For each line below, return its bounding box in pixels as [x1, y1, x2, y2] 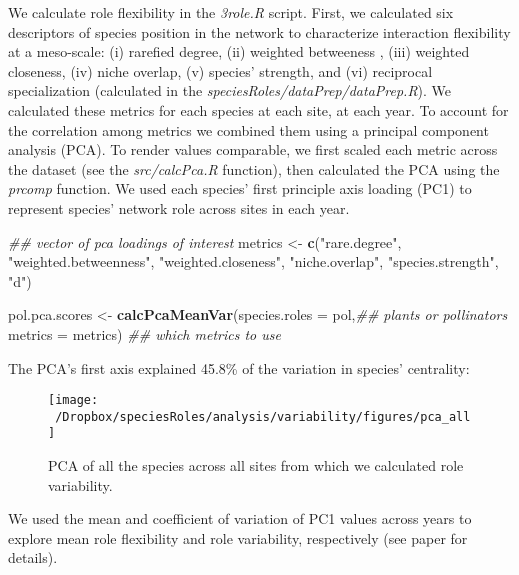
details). [8, 547, 58, 568]
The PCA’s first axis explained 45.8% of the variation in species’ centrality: [8, 357, 470, 378]
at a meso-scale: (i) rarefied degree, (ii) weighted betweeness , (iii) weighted [8, 41, 470, 62]
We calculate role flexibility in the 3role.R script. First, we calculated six [8, 2, 454, 22]
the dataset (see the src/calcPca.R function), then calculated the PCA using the [8, 158, 500, 179]
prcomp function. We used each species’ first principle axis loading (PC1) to [8, 178, 472, 199]
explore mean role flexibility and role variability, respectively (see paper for [8, 527, 468, 548]
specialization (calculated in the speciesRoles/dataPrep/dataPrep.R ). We [8, 80, 452, 101]
